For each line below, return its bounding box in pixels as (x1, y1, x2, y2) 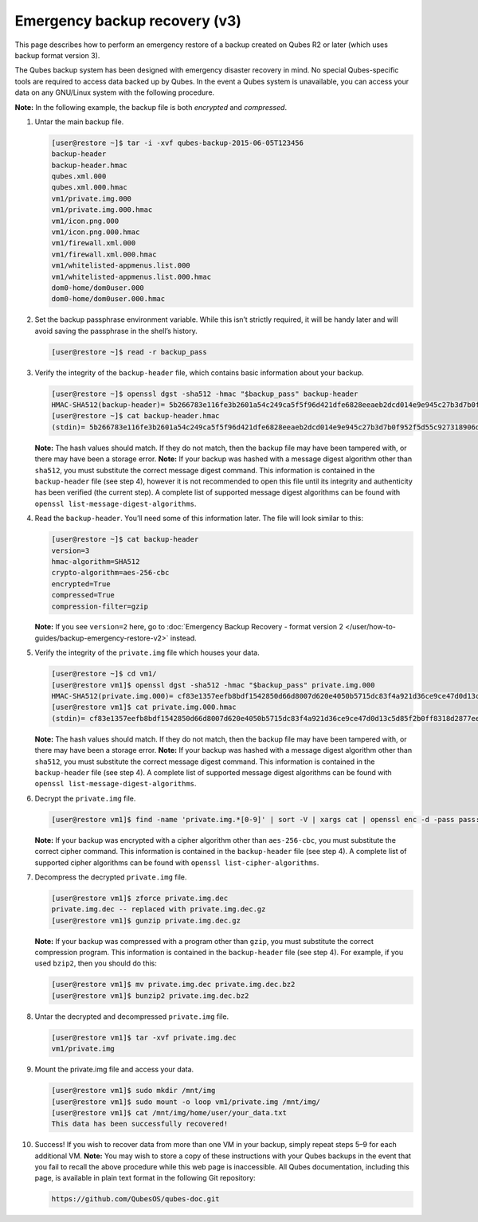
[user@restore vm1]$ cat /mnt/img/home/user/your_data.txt (51, 1108, 287, 1117)
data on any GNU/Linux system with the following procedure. (14, 88, 215, 97)
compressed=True (51, 590, 116, 600)
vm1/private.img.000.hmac (51, 206, 153, 214)
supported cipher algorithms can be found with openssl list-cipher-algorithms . (34, 857, 319, 868)
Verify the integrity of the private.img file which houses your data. (34, 648, 260, 657)
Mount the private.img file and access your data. (34, 1064, 194, 1075)
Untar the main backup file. (34, 116, 124, 127)
